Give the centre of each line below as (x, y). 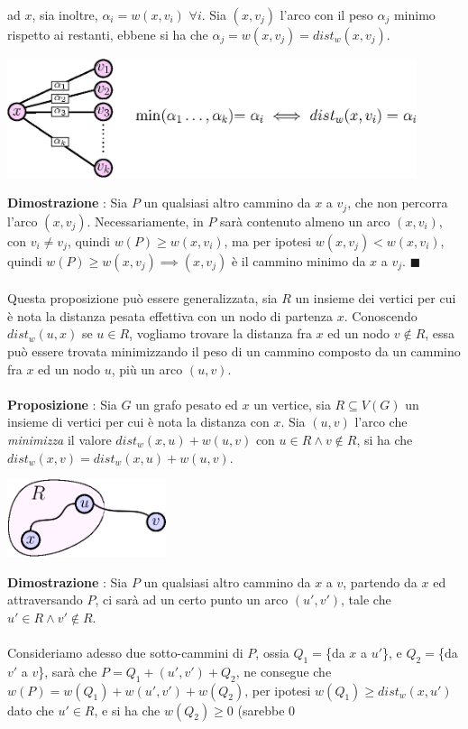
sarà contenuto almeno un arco (305, 221)
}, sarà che (68, 671)
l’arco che (381, 422)
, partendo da (380, 581)
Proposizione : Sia (62, 404)
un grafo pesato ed (187, 404)
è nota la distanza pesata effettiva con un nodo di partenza (170, 315)
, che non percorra (398, 203)
